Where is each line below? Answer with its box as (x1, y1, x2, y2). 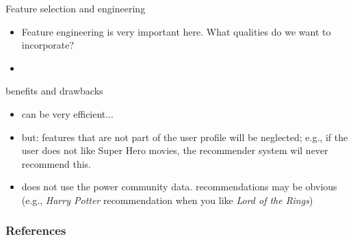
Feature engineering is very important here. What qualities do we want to (21, 24, 331, 38)
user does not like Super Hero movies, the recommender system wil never (21, 143, 328, 157)
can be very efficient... (21, 106, 114, 120)
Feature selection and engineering (5, 1, 146, 15)
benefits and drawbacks (5, 84, 103, 98)
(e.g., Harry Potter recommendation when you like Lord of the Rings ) (21, 192, 313, 207)
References (5, 222, 66, 239)
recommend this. (21, 156, 92, 170)
